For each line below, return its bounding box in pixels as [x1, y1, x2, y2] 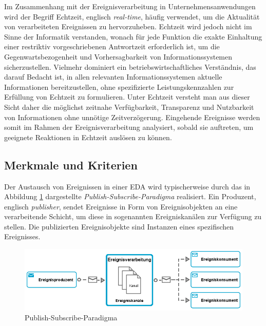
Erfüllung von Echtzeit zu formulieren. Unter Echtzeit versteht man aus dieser [4, 91, 250, 102]
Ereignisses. [4, 231, 41, 242]
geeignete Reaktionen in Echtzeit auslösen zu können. [4, 131, 172, 142]
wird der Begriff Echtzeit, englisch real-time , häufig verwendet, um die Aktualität [4, 11, 260, 22]
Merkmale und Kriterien [4, 157, 138, 172]
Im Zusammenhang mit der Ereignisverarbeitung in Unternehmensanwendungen [4, 1, 256, 11]
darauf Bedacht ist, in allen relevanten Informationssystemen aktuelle [4, 71, 222, 82]
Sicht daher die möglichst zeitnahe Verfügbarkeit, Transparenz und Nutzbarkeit [4, 101, 254, 112]
